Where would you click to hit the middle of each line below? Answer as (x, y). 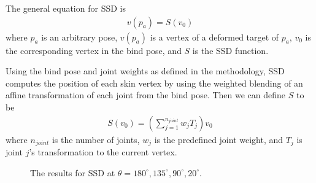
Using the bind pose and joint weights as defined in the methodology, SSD (145, 71)
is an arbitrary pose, (79, 37)
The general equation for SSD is (66, 8)
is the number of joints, (96, 139)
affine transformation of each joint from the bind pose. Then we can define (146, 95)
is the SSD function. (230, 50)
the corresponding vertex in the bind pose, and (94, 50)
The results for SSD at (73, 172)
